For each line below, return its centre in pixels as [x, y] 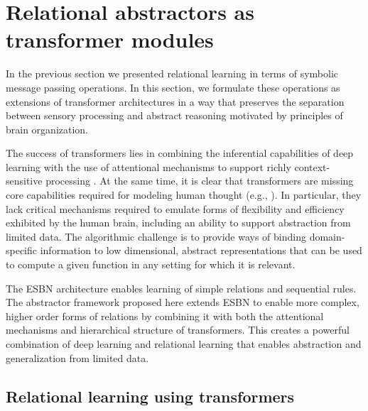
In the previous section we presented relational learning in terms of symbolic [172, 73]
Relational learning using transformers [150, 396]
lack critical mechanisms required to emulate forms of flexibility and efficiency [175, 208]
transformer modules [110, 39]
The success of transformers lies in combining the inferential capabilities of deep [180, 153]
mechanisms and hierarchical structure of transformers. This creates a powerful [178, 330]
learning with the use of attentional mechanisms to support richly [148, 166]
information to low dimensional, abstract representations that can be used [201, 250]
